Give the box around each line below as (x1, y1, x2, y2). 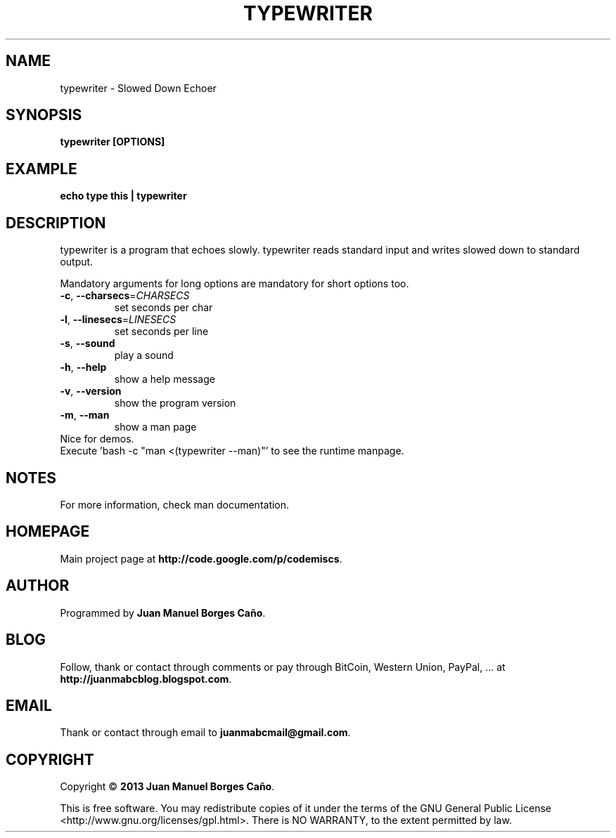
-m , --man (60, 409, 110, 421)
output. (60, 256, 94, 268)
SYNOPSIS (6, 106, 82, 124)
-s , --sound (60, 337, 115, 350)
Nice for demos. (60, 433, 134, 445)
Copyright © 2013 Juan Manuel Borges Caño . (60, 780, 275, 793)
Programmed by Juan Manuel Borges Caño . (60, 606, 266, 619)
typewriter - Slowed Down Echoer (60, 81, 217, 94)
